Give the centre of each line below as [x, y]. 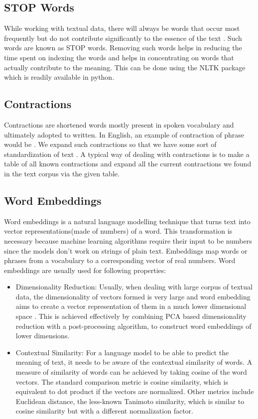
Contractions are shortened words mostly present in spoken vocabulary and [119, 124]
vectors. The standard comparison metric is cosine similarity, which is [122, 381]
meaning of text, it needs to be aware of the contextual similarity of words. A [134, 362]
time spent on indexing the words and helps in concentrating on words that [119, 57]
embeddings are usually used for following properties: [85, 270]
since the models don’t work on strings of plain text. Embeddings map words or [126, 250]
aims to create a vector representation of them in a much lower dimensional [131, 306]
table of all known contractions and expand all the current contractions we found [128, 164]
